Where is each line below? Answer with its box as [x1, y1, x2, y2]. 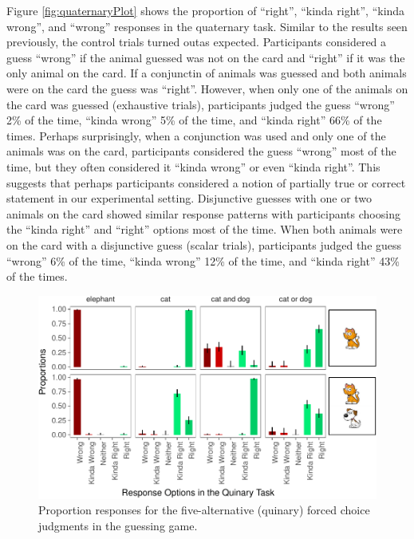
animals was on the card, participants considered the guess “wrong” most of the [6, 143, 396, 159]
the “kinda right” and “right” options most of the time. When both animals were [6, 221, 403, 238]
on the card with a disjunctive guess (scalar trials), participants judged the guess [6, 236, 402, 253]
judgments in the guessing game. [38, 517, 198, 533]
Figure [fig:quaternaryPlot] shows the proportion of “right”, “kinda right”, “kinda [6, 2, 405, 18]
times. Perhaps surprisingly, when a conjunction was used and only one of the [6, 127, 386, 144]
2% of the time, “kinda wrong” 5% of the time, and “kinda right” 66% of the [6, 112, 382, 128]
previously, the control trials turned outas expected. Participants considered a [6, 33, 387, 50]
